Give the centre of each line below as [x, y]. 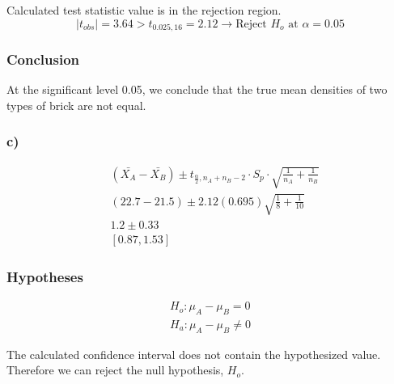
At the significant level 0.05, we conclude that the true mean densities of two [197, 89]
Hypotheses [45, 276]
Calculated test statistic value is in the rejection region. [144, 10]
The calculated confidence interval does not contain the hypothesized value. [194, 354]
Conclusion [43, 59]
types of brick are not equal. [76, 105]
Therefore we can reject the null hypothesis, [115, 370]
